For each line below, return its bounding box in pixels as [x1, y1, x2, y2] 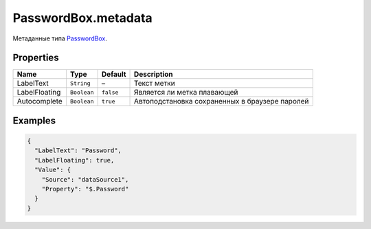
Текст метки [134, 79, 175, 88]
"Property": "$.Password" [41, 185, 129, 193]
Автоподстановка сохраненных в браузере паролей [134, 97, 309, 106]
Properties [12, 52, 59, 64]
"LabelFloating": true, [34, 156, 115, 164]
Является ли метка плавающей [134, 88, 238, 97]
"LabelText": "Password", [34, 147, 122, 154]
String [69, 80, 91, 87]
